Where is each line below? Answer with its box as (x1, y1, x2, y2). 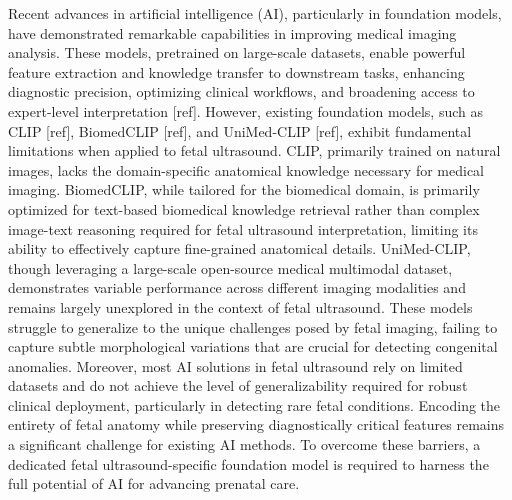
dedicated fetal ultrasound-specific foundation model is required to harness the (8, 453, 489, 474)
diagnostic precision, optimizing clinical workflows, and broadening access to (8, 81, 475, 102)
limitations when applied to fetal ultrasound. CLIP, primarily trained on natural (8, 140, 501, 161)
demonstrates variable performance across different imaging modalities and (8, 277, 466, 298)
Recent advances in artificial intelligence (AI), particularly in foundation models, (8, 3, 502, 23)
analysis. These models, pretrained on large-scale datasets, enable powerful (8, 42, 466, 63)
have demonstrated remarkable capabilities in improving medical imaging (8, 22, 457, 43)
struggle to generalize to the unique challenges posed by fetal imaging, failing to (8, 316, 498, 337)
